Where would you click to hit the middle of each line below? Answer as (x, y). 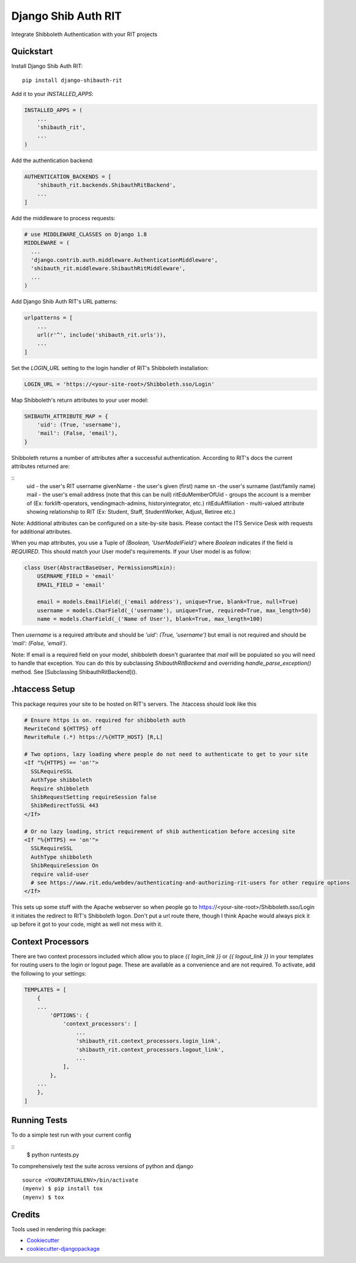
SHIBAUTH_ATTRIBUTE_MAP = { (66, 416)
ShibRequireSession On (65, 866)
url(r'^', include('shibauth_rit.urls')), (102, 335)
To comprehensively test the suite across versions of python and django (102, 1166)
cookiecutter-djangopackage (63, 1249)
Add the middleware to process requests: (63, 218)
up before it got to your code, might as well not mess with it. (87, 924)
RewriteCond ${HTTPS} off (63, 728)
